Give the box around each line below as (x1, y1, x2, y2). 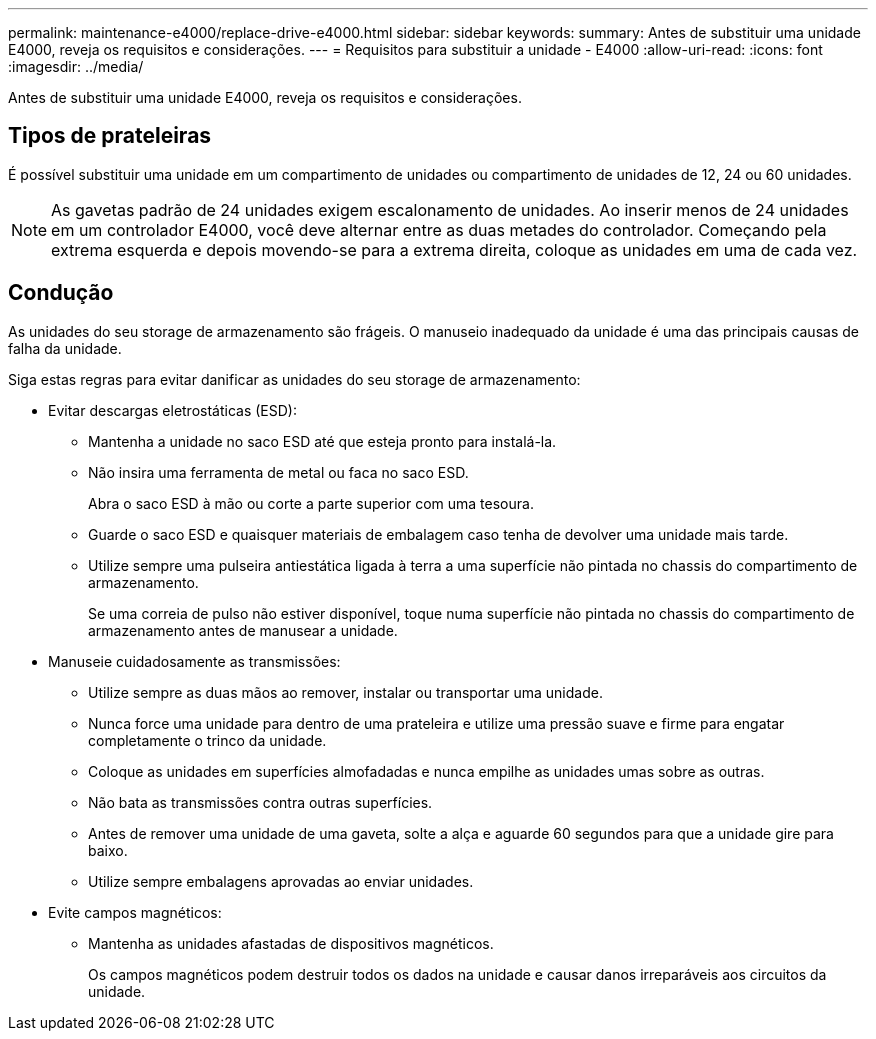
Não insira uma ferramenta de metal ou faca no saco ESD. (88, 463, 469, 481)
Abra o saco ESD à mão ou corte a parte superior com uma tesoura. (88, 494, 534, 512)
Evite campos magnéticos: (48, 903, 222, 921)
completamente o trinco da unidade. (88, 731, 327, 749)
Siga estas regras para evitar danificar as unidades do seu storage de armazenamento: (8, 370, 581, 388)
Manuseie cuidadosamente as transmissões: (48, 652, 341, 670)
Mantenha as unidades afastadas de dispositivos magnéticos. (88, 934, 494, 952)
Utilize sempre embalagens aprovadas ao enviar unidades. (88, 872, 474, 890)
